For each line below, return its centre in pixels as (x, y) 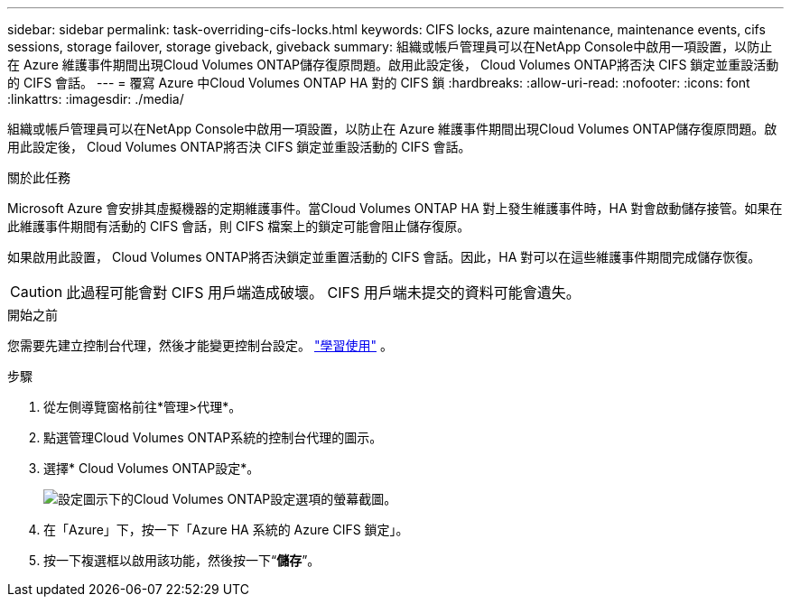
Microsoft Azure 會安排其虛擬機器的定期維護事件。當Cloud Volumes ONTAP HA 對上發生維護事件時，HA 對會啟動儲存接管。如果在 (395, 208)
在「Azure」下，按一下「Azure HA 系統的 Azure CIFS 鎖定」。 (226, 530)
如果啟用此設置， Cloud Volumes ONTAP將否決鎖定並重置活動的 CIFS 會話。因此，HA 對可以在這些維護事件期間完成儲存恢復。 (384, 257)
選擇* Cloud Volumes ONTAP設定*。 (152, 468)
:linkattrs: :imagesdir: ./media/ (96, 99)
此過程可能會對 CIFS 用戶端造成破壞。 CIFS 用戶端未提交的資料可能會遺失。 (323, 293)
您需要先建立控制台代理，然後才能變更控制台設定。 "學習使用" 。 (200, 345)
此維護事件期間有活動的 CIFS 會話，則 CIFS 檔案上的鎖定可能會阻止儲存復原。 (239, 226)
